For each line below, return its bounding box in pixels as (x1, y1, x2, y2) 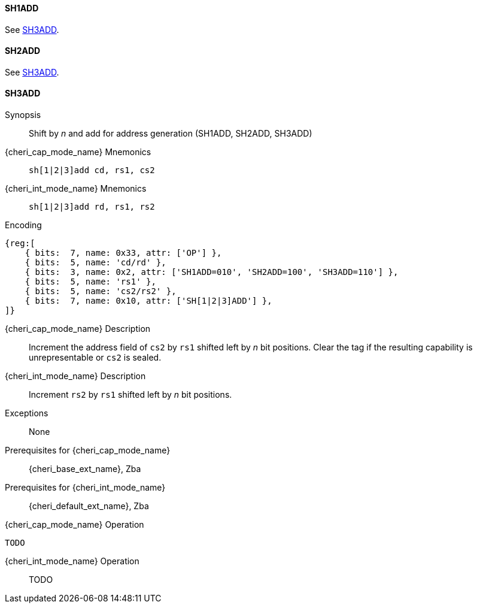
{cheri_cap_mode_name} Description (5, 323, 151, 334)
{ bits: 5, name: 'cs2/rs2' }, (25, 286, 177, 297)
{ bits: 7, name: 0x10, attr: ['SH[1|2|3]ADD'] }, (25, 296, 272, 306)
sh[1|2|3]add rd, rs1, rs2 (29, 202, 155, 212)
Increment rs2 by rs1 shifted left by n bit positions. (29, 389, 232, 400)
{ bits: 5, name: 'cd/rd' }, (25, 258, 166, 268)
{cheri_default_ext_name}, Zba (29, 501, 149, 512)
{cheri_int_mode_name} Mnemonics (5, 183, 147, 194)
